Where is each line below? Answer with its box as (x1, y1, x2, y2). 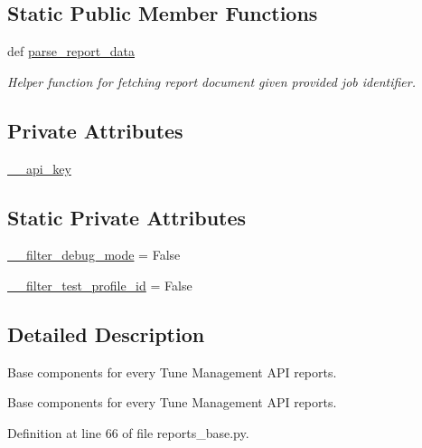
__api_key (7, 158, 71, 177)
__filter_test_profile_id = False (7, 275, 192, 294)
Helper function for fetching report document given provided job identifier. (7, 71, 416, 91)
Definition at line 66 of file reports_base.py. (7, 423, 249, 442)
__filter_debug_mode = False (7, 245, 181, 264)
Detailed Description (7, 319, 205, 348)
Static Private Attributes (7, 203, 247, 231)
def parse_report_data (7, 42, 136, 61)
